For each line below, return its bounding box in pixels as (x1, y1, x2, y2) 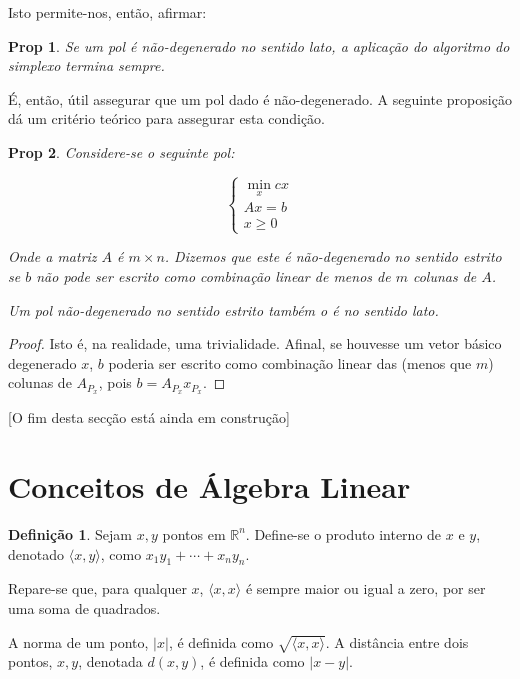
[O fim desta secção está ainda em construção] (8, 407, 290, 428)
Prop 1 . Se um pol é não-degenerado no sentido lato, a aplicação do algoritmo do (8, 35, 510, 56)
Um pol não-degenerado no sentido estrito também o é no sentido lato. (8, 299, 439, 320)
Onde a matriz (8, 246, 97, 267)
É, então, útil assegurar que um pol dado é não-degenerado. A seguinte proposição (8, 88, 512, 109)
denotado (8, 543, 65, 564)
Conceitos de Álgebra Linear (8, 465, 411, 506)
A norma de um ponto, (8, 631, 149, 652)
